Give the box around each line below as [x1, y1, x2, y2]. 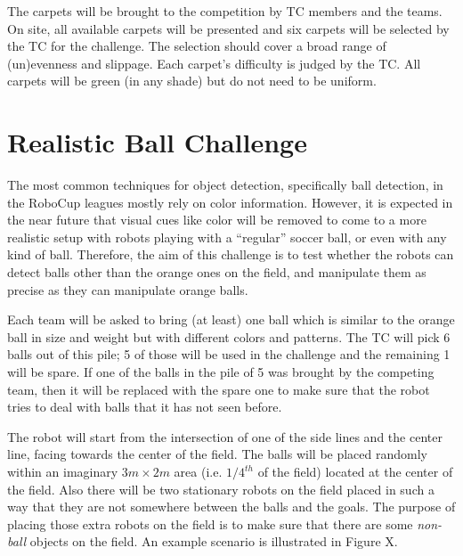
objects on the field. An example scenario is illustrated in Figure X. [29, 532, 398, 551]
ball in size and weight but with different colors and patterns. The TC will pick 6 [7, 327, 451, 346]
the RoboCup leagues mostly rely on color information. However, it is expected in [7, 192, 453, 211]
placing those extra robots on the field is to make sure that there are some [7, 514, 413, 533]
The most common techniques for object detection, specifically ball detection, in [7, 176, 443, 194]
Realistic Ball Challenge [7, 124, 307, 160]
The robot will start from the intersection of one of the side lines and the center [7, 427, 443, 446]
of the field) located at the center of [257, 462, 453, 480]
